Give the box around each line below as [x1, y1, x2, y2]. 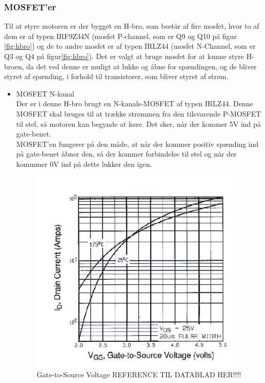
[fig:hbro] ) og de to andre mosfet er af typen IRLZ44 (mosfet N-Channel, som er [4, 41, 256, 51]
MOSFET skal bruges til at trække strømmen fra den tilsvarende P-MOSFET [16, 108, 261, 119]
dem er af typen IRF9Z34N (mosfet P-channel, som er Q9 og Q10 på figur [4, 30, 237, 41]
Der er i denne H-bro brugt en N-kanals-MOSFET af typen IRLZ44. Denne [16, 98, 253, 109]
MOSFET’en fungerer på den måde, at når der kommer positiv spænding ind [16, 138, 259, 149]
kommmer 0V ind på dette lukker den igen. [16, 158, 152, 169]
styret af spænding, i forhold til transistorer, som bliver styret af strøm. [4, 71, 229, 82]
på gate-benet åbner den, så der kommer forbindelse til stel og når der [16, 148, 237, 159]
